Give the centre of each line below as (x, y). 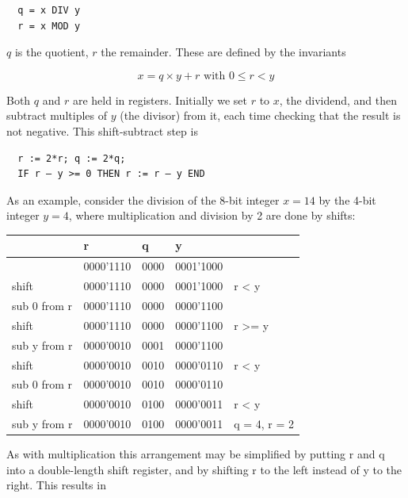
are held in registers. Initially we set (160, 100)
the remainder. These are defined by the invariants (223, 52)
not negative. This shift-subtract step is (102, 130)
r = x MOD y (49, 26)
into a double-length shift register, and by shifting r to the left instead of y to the (204, 469)
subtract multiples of (57, 115)
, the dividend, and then (338, 100)
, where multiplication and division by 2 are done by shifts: (212, 215)
